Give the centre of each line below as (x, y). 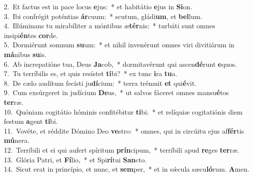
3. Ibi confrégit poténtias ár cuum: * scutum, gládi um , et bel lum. (103, 16)
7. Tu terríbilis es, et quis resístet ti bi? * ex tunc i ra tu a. (91, 73)
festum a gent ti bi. (31, 121)
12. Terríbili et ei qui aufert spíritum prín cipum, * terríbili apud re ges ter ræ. (122, 149)
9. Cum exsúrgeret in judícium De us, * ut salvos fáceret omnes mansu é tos (117, 92)
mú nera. (17, 140)
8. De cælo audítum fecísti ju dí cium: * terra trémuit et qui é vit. (100, 83)
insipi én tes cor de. (31, 35)
